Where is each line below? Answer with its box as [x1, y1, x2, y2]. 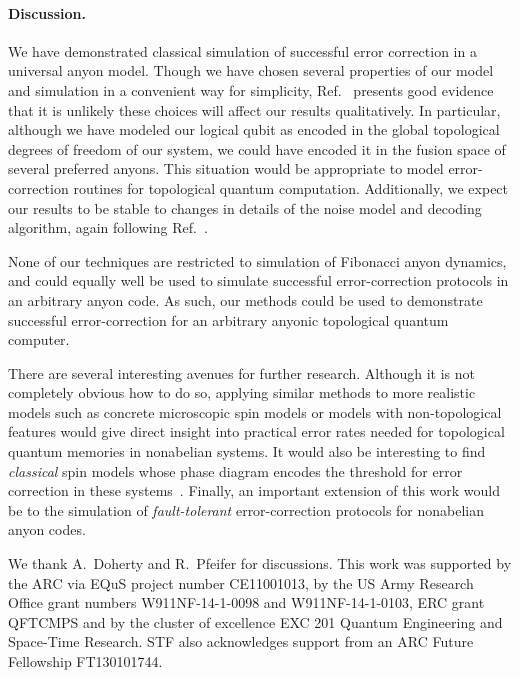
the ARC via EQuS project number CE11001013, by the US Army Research [8, 572, 474, 593]
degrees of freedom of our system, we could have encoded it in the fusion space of [8, 138, 506, 159]
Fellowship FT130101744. [8, 651, 163, 672]
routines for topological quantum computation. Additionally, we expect [73, 177, 509, 198]
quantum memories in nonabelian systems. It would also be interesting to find [8, 441, 486, 462]
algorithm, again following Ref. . [8, 217, 208, 238]
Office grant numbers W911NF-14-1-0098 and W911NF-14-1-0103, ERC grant [8, 592, 485, 613]
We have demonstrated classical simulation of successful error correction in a [8, 40, 477, 61]
